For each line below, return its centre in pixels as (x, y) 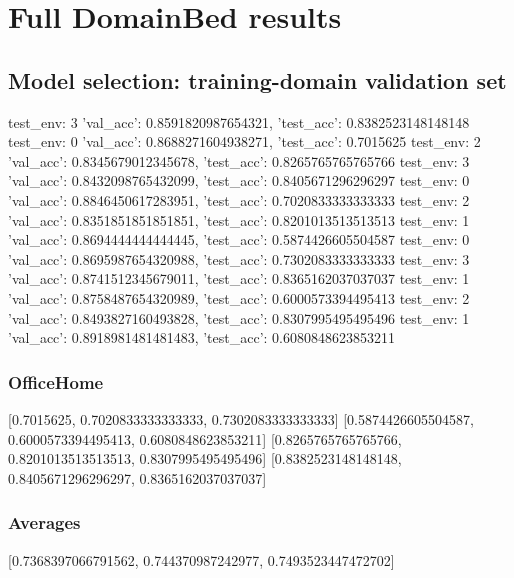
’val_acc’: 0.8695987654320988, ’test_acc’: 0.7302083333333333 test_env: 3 (239, 258)
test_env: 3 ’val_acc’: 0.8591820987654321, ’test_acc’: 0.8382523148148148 (239, 121)
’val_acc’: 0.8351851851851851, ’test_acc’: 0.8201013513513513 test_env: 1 (239, 219)
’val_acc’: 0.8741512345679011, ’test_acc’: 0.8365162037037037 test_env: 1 (239, 278)
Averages (44, 522)
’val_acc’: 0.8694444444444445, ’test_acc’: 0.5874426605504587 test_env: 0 (239, 239)
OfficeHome (56, 381)
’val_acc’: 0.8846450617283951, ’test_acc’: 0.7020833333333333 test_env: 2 (239, 199)
